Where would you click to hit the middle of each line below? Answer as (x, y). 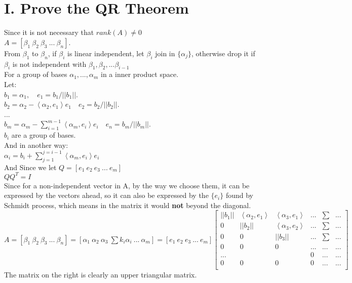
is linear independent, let (106, 53)
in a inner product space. (140, 74)
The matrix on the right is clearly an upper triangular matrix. (101, 274)
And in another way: (36, 145)
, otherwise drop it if (223, 53)
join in (165, 53)
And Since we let (30, 167)
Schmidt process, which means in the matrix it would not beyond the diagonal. (128, 205)
